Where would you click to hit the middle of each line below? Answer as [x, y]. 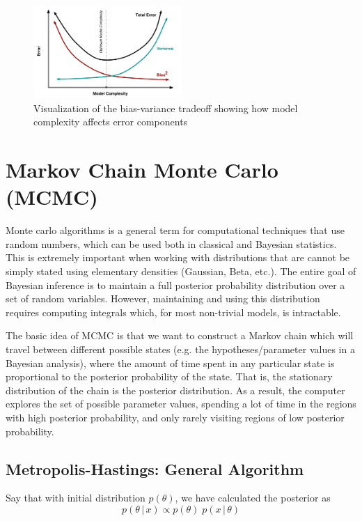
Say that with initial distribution [76, 498]
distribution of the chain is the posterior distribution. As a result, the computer [175, 390]
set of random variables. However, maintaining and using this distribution [163, 298]
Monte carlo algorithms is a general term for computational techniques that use [175, 230]
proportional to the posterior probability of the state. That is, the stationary [169, 376]
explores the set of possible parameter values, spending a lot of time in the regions [181, 404]
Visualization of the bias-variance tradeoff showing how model [166, 108]
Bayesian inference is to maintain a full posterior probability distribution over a [175, 285]
